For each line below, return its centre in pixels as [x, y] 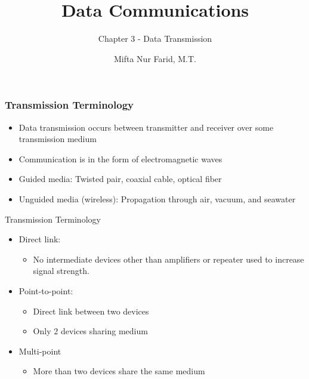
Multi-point [40, 351]
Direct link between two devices [91, 311]
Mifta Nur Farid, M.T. [155, 58]
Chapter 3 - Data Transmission [155, 38]
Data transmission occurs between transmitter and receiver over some [146, 127]
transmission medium [58, 139]
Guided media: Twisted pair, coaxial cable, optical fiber [120, 179]
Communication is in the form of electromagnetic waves [120, 158]
